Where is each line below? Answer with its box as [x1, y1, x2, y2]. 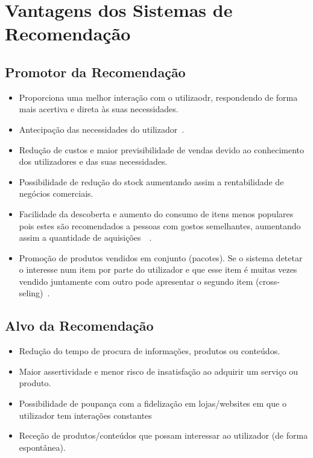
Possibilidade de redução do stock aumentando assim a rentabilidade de [19, 175, 284, 188]
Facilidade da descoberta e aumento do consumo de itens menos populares [19, 207, 294, 220]
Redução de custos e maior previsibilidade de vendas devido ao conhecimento [19, 143, 305, 156]
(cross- [256, 275, 280, 287]
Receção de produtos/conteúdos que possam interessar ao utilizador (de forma [19, 429, 308, 442]
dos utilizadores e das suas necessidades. [19, 155, 168, 168]
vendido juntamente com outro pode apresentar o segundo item [19, 275, 253, 287]
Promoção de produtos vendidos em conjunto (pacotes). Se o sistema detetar [19, 251, 303, 264]
